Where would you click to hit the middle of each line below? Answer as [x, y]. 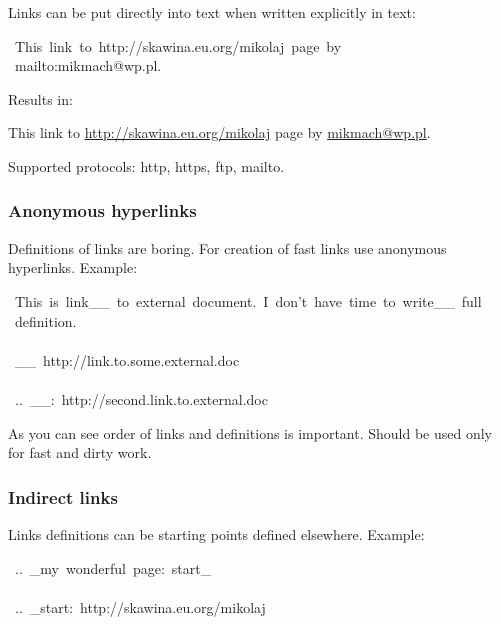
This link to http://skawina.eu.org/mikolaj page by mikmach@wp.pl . [219, 132]
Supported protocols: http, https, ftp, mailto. [146, 165]
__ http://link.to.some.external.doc [127, 359]
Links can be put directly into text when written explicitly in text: [212, 12]
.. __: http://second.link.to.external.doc [141, 398]
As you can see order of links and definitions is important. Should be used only [250, 432]
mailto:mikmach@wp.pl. [88, 65]
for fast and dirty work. [80, 452]
